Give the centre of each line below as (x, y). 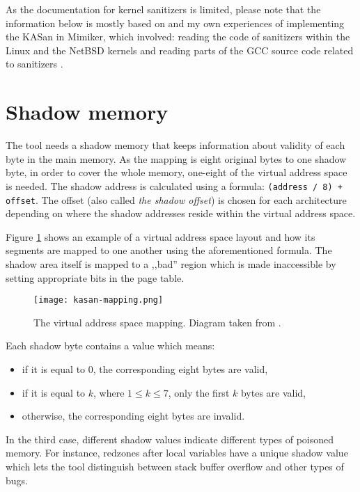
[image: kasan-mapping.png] (99, 300)
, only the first (199, 392)
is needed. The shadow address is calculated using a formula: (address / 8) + (174, 185)
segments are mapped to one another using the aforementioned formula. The (169, 250)
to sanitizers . (34, 64)
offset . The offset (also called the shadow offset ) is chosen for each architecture (176, 199)
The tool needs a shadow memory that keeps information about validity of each (175, 145)
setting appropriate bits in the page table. (95, 277)
